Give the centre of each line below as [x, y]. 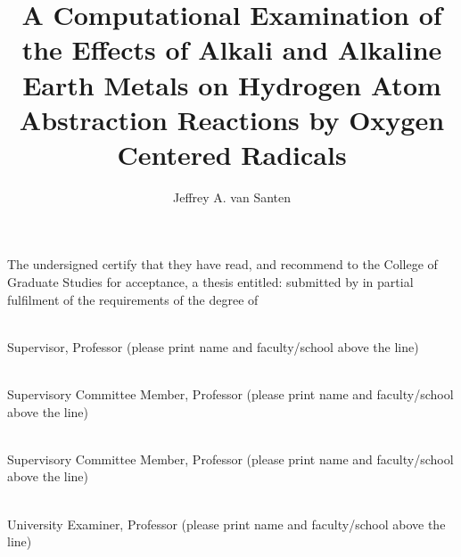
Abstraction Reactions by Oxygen [232, 119]
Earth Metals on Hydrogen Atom [232, 84]
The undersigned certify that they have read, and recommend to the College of [222, 264]
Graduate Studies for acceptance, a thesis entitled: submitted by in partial [210, 282]
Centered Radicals [232, 154]
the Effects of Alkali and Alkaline [232, 49]
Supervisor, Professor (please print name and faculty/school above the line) [213, 346]
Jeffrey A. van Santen [232, 197]
